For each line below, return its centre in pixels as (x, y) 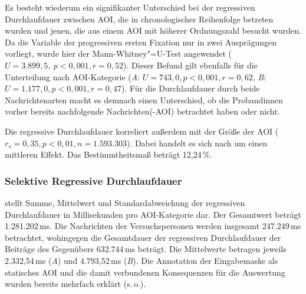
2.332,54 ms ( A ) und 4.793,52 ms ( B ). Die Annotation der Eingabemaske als (142, 260)
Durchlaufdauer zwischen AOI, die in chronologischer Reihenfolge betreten (139, 19)
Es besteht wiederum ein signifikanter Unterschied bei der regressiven (130, 7)
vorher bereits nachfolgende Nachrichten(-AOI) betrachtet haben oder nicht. (142, 111)
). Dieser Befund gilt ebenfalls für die (190, 65)
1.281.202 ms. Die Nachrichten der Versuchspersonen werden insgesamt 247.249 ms (153, 226)
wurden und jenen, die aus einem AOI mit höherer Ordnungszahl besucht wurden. (153, 30)
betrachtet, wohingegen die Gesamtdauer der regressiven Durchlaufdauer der (143, 237)
